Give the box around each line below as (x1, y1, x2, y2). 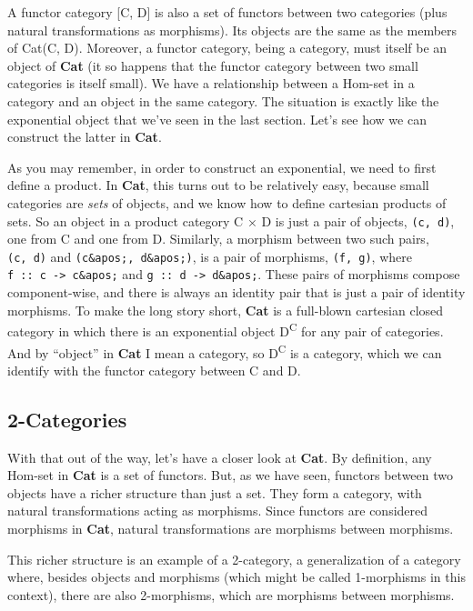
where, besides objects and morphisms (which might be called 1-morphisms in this (7, 567, 466, 586)
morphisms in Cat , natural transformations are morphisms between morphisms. (7, 518, 454, 537)
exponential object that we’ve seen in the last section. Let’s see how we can (7, 109, 427, 128)
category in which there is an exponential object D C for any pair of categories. (7, 319, 444, 340)
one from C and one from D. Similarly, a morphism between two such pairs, (7, 229, 429, 248)
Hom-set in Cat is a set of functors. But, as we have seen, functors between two (7, 466, 453, 485)
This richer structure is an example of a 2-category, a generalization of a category (7, 549, 461, 568)
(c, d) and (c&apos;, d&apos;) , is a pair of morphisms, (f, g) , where (7, 246, 412, 265)
